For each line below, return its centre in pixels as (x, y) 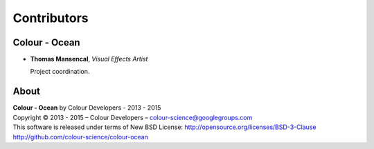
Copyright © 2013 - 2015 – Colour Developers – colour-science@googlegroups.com (133, 117)
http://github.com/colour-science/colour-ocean (81, 137)
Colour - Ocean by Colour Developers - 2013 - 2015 (87, 108)
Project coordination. (60, 72)
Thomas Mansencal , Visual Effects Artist (89, 59)
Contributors (51, 18)
